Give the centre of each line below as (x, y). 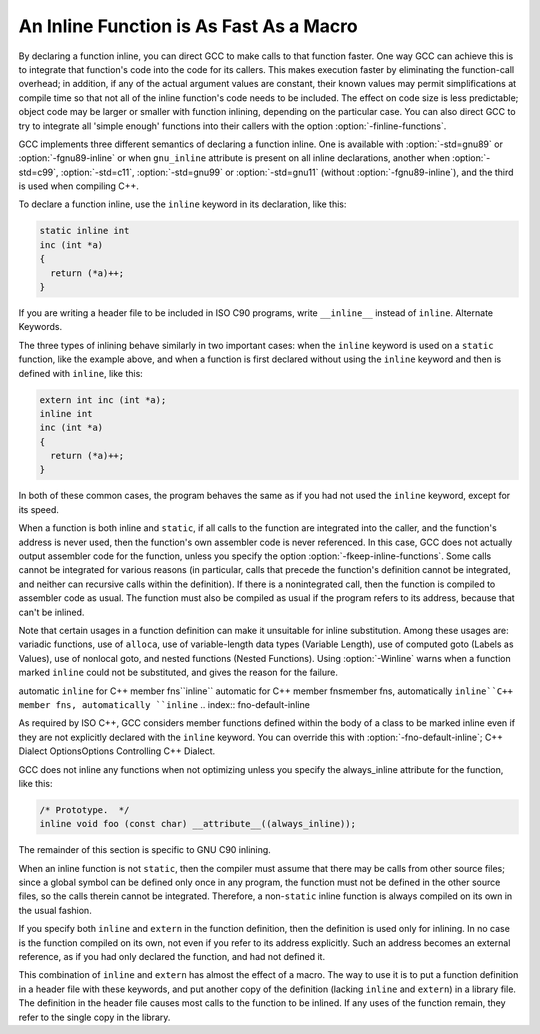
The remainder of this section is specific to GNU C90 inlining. (145, 850)
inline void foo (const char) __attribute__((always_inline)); (198, 824)
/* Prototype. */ (84, 809)
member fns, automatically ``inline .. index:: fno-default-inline (164, 704)
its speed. (39, 509)
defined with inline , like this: (81, 373)
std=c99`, (38, 172)
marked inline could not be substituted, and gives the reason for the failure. (178, 672)
